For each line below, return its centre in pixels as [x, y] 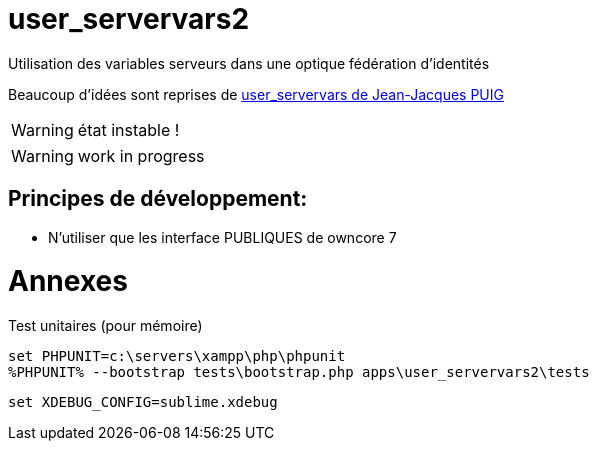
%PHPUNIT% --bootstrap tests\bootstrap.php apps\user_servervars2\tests [299, 372]
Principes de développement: [158, 199]
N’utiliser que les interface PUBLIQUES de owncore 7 [222, 237]
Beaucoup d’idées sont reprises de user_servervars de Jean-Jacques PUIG [256, 94]
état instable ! [128, 129]
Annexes [68, 281]
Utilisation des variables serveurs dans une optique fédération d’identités [249, 63]
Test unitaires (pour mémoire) [105, 326]
